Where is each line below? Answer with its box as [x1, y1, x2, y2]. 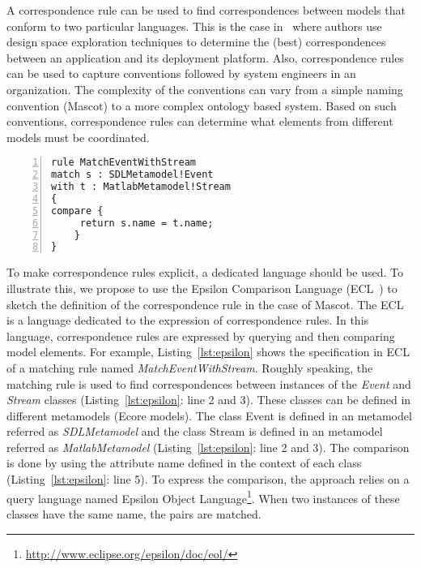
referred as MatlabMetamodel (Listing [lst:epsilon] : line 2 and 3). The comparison [6, 438, 410, 455]
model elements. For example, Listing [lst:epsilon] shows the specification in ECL [6, 343, 410, 360]
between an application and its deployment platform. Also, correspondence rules [6, 49, 404, 66]
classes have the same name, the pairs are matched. [6, 505, 262, 522]
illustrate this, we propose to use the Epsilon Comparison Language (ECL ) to [6, 279, 398, 296]
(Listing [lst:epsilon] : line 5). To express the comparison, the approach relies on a [6, 471, 410, 488]
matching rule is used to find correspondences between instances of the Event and [6, 375, 411, 392]
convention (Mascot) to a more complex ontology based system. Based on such [6, 97, 397, 114]
